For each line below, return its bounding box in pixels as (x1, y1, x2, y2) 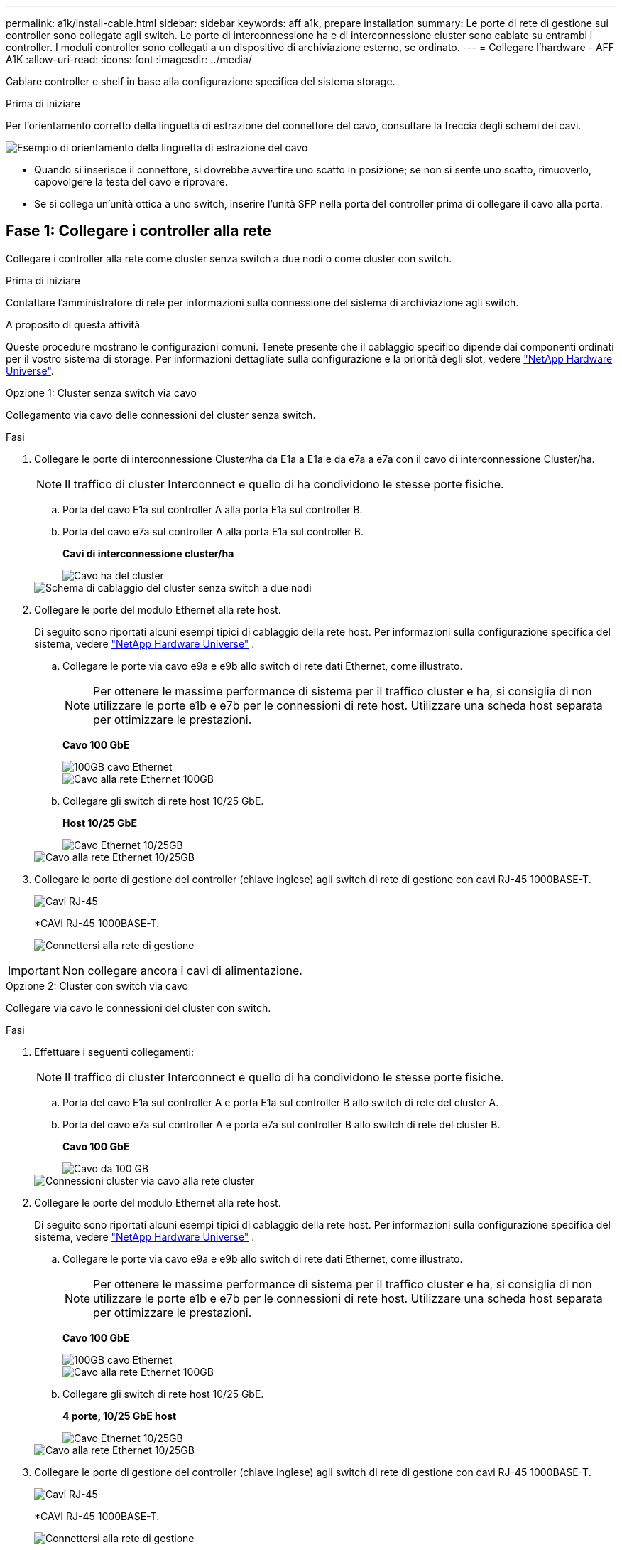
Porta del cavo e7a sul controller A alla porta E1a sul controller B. (62, 525, 364, 538)
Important (8, 963, 60, 978)
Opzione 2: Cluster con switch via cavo (6, 979, 188, 992)
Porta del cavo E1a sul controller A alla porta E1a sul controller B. (62, 503, 363, 515)
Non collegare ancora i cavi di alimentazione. (62, 963, 302, 978)
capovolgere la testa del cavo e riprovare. (34, 176, 228, 188)
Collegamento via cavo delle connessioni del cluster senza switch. (6, 408, 316, 421)
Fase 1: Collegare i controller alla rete (6, 222, 272, 240)
